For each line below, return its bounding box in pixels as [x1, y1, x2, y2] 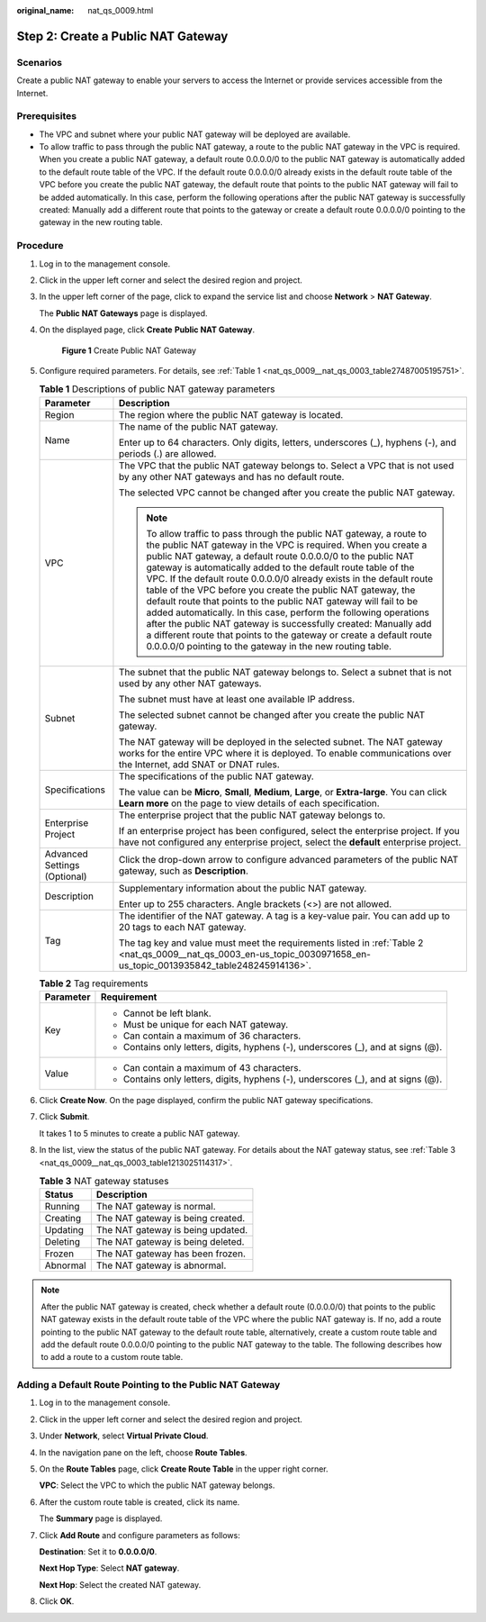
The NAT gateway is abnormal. [95, 1259, 227, 1272]
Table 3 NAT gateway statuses [39, 1175, 169, 1188]
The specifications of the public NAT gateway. [118, 770, 314, 783]
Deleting [44, 1236, 81, 1248]
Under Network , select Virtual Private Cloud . [39, 1430, 209, 1441]
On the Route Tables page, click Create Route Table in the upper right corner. [39, 1463, 328, 1474]
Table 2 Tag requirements [39, 977, 148, 990]
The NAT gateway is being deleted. [95, 1236, 245, 1248]
